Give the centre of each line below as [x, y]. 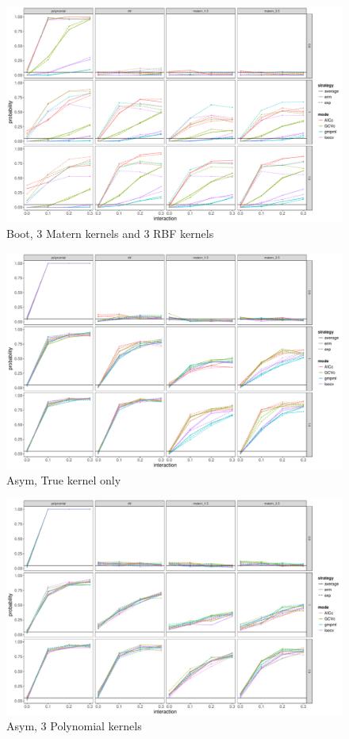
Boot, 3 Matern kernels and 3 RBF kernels [110, 234]
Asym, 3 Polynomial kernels [74, 726]
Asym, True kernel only [64, 479]
